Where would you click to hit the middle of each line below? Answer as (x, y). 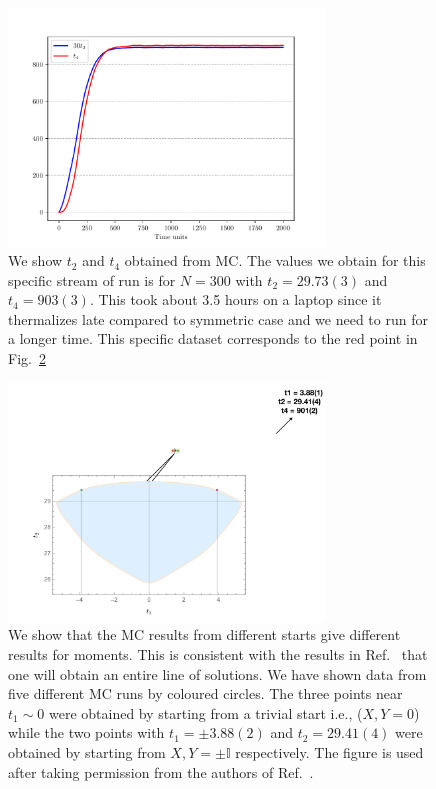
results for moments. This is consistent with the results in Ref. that (218, 654)
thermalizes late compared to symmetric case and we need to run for (218, 318)
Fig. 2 (27, 358)
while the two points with (86, 732)
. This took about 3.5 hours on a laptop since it (235, 299)
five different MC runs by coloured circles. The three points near (205, 693)
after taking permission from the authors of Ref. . (161, 771)
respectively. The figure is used (329, 752)
